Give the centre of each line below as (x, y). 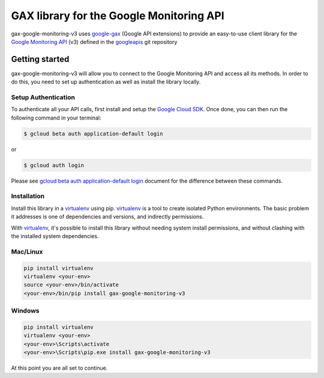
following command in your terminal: (56, 118)
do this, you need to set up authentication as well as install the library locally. (106, 82)
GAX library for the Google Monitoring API (118, 16)
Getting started (40, 59)
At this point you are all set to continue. (59, 368)
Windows (25, 311)
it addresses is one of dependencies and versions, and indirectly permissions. (107, 217)
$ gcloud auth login (54, 165)
